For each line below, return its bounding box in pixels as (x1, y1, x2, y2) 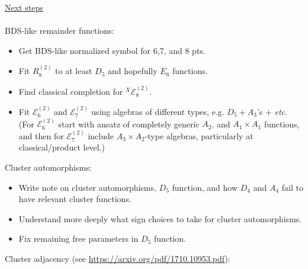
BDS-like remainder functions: (5, 24, 114, 37)
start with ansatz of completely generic (58, 117, 200, 130)
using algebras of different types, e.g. (91, 105, 224, 117)
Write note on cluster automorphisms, (18, 181, 156, 193)
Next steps (5, 1, 43, 13)
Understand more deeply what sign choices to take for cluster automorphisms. (18, 212, 302, 225)
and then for (18, 129, 64, 142)
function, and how (172, 181, 238, 193)
